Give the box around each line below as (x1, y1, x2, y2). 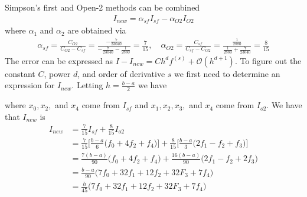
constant (5, 67, 35, 79)
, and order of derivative (77, 67, 165, 79)
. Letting (71, 79, 103, 91)
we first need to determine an (174, 67, 280, 79)
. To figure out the (234, 54, 302, 66)
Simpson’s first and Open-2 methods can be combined (5, 1, 200, 13)
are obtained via (67, 24, 126, 36)
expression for (5, 79, 55, 91)
